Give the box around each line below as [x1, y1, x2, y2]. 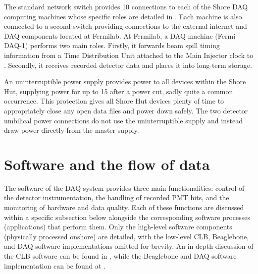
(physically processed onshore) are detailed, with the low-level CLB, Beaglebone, [4, 231, 249, 241]
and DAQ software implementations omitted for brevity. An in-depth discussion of [4, 241, 254, 251]
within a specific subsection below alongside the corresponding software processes [4, 212, 251, 222]
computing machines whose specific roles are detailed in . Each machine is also [4, 11, 242, 21]
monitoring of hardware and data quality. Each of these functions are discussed [4, 202, 244, 213]
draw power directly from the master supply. [4, 125, 139, 135]
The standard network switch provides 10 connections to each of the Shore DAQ [4, 1, 248, 11]
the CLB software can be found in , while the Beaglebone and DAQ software [4, 251, 237, 261]
